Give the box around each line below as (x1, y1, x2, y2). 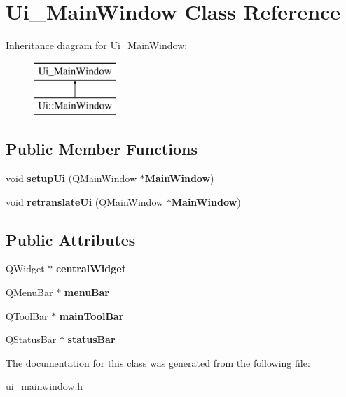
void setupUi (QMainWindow (6, 171, 137, 186)
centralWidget (55, 261, 126, 276)
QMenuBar (6, 285, 53, 300)
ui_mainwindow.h (6, 379, 83, 393)
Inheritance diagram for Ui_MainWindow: (6, 38, 188, 53)
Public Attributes (6, 228, 136, 250)
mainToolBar (59, 308, 124, 323)
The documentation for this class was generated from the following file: (6, 355, 310, 370)
